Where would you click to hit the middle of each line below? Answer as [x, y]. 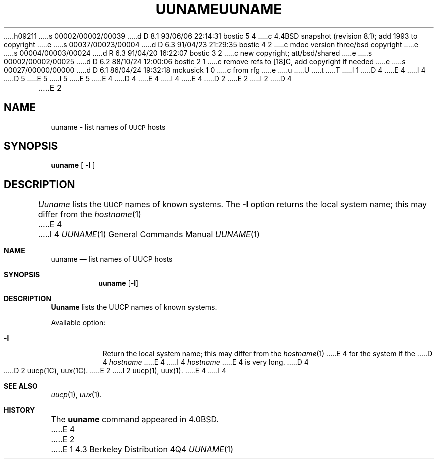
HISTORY [20, 410]
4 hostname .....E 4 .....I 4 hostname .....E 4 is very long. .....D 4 [206, 362]
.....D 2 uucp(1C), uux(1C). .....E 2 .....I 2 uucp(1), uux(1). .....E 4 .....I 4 [115, 371]
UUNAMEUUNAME [219, 9]
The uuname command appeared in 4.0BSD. [135, 420]
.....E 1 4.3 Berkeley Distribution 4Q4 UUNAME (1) [142, 450]
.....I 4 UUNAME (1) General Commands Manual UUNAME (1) [149, 235]
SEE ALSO [21, 386]
